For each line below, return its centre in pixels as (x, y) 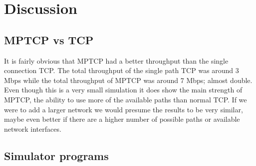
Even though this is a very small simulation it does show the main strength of (123, 90)
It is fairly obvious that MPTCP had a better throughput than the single (116, 60)
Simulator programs (56, 155)
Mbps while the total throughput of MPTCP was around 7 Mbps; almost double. (128, 80)
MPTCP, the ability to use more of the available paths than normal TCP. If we (126, 99)
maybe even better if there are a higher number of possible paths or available (122, 119)
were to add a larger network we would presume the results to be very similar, (124, 109)
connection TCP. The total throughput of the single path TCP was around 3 (122, 70)
